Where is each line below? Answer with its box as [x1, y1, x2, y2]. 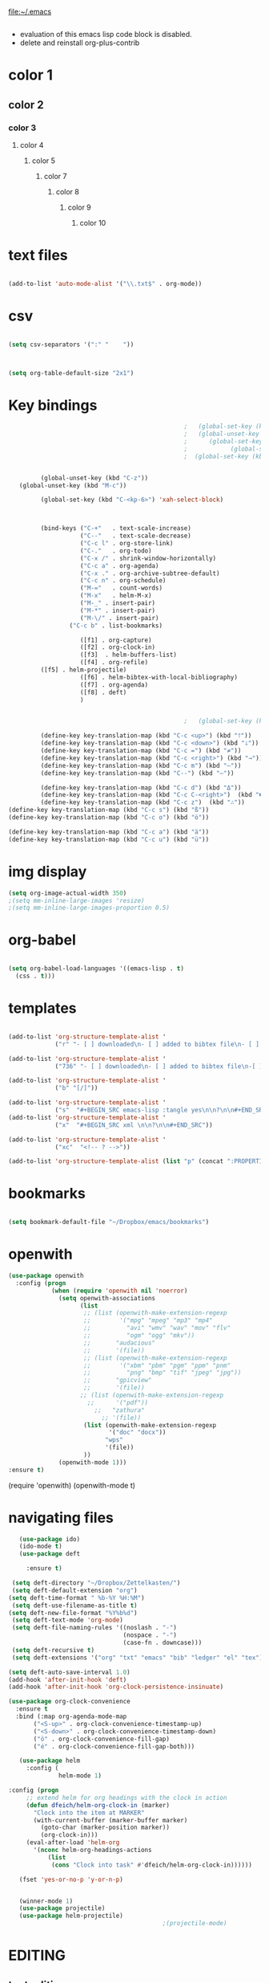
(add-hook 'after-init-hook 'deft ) [8, 1675, 127, 1683]
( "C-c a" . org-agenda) [79, 561, 159, 569]
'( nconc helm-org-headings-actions [33, 1846, 152, 1854]
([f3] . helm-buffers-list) [79, 651, 178, 659]
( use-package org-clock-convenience [8, 1698, 130, 1706]
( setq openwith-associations [58, 1294, 156, 1302]
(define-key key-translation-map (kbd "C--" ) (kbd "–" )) [40, 769, 235, 777]
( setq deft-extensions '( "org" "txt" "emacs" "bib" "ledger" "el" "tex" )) [11, 1654, 267, 1662]
